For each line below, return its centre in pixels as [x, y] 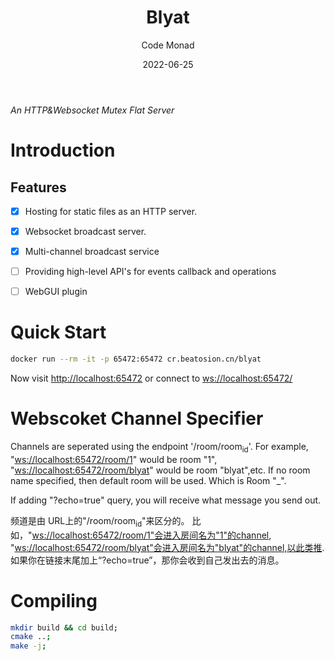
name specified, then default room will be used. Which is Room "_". [148, 480]
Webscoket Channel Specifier [137, 418]
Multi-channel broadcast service [92, 252]
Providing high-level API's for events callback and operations [150, 272]
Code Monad [168, 45]
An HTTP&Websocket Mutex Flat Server [92, 110]
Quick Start [58, 332]
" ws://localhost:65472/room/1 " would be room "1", [114, 459]
